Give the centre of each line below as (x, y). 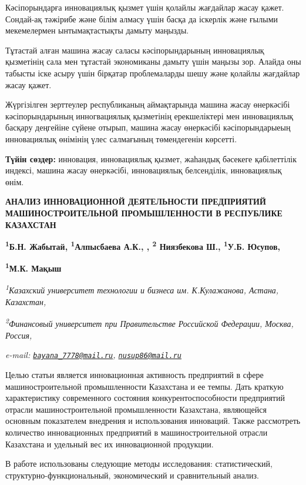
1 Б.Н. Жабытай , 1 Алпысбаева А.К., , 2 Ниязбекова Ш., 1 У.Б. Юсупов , (143, 245)
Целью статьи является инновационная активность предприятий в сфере (134, 374)
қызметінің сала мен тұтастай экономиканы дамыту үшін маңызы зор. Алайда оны (153, 61)
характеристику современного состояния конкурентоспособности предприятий (145, 398)
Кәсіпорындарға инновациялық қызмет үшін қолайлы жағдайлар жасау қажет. (145, 7)
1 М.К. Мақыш (33, 267)
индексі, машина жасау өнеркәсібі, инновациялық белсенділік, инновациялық (144, 170)
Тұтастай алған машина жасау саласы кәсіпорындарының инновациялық (135, 50)
